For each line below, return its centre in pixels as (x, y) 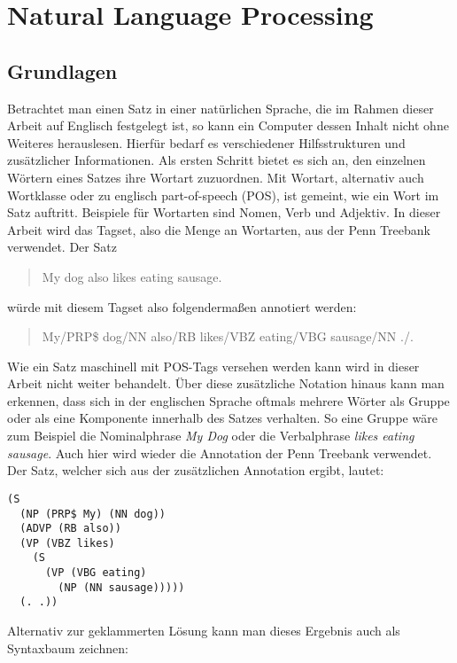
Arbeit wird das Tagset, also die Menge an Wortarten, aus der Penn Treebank (219, 229)
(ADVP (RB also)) (70, 529)
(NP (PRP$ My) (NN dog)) (93, 514)
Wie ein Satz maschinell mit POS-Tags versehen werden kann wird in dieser (213, 366)
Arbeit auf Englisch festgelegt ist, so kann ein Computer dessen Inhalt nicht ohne (228, 125)
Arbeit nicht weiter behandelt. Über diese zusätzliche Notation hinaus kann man (226, 383)
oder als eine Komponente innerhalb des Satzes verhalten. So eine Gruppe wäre (222, 418)
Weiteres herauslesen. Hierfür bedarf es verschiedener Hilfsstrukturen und (206, 142)
